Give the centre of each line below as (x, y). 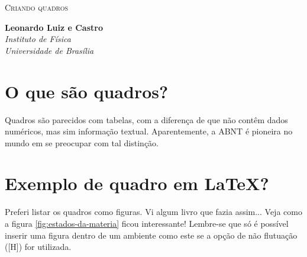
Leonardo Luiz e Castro (54, 27)
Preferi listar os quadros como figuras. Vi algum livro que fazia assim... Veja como (153, 212)
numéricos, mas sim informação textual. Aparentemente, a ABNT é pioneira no (149, 131)
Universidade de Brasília (49, 50)
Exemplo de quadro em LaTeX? (137, 183)
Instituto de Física (38, 39)
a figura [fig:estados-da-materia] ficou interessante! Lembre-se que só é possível (147, 223)
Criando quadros (36, 7)
